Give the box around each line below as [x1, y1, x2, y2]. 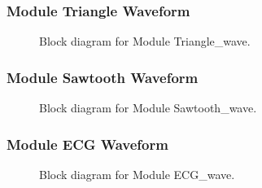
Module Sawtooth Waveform [7, 67, 199, 87]
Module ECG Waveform [7, 133, 168, 154]
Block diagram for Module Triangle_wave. [39, 33, 251, 50]
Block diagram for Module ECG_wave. [39, 165, 235, 182]
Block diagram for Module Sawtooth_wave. [39, 99, 257, 116]
